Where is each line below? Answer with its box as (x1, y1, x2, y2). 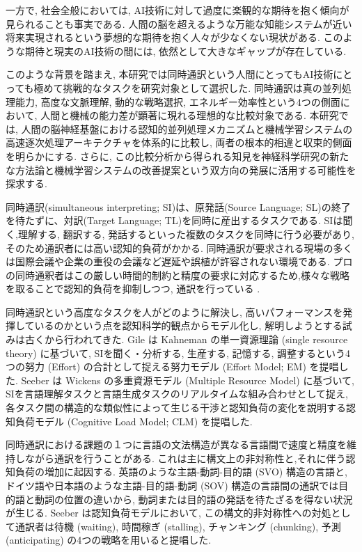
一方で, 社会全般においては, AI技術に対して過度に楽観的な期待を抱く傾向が (6, 3, 349, 17)
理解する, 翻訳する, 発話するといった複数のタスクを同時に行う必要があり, (17, 226, 354, 241)
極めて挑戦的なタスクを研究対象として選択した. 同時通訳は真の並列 (33, 80, 342, 95)
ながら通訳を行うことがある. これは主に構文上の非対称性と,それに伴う (24, 450, 346, 465)
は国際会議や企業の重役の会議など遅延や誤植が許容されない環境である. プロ (6, 254, 353, 269)
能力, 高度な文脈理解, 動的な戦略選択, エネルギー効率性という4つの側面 (15, 94, 340, 109)
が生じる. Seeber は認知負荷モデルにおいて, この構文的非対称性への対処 (6, 505, 331, 520)
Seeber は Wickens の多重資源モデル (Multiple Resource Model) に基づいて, (21, 372, 354, 387)
